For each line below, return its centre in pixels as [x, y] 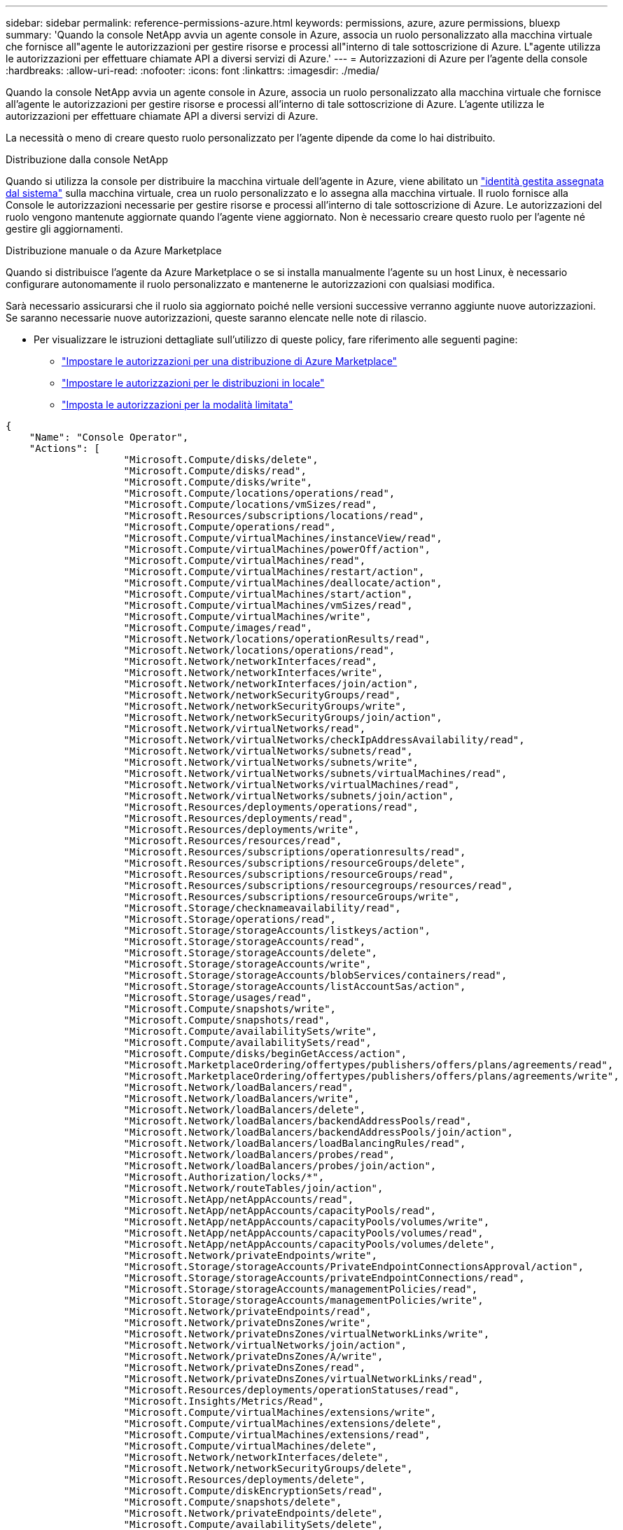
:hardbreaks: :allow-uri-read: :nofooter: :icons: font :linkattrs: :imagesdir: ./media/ [192, 70]
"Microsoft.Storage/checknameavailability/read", [262, 908]
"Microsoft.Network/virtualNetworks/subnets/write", [271, 762]
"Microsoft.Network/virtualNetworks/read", [245, 729]
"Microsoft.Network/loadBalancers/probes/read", [259, 1155]
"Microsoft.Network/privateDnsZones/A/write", [253, 1356]
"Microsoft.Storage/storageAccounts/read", [245, 942]
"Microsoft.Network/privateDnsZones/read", [245, 1367]
